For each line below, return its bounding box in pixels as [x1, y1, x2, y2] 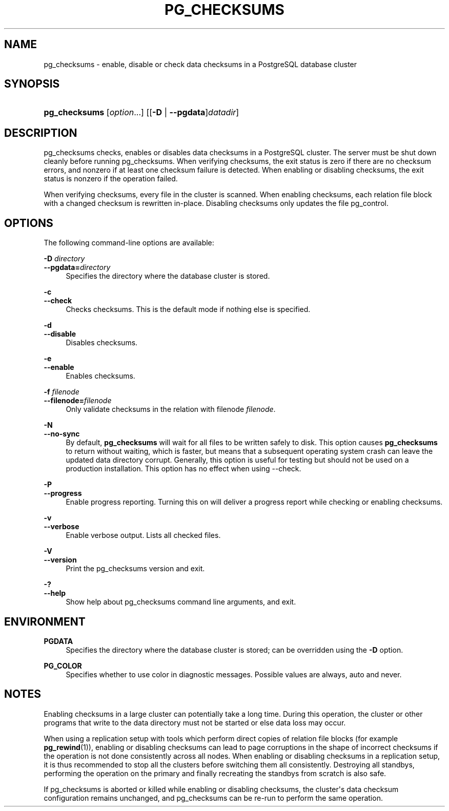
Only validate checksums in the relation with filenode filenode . [66, 405, 276, 414]
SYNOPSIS [4, 77, 60, 91]
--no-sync [44, 429, 80, 439]
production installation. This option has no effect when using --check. [66, 464, 301, 473]
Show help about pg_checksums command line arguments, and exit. [66, 597, 296, 607]
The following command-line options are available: [44, 238, 214, 247]
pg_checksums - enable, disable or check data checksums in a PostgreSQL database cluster [44, 59, 357, 69]
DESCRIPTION [4, 126, 77, 139]
